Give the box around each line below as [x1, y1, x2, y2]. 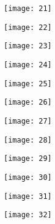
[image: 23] [4, 42, 52, 51]
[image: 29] [4, 154, 52, 163]
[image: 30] [4, 173, 52, 182]
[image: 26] [4, 98, 52, 107]
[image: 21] [4, 4, 52, 13]
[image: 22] [4, 23, 52, 32]
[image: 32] [4, 211, 52, 220]
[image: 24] [4, 60, 52, 69]
